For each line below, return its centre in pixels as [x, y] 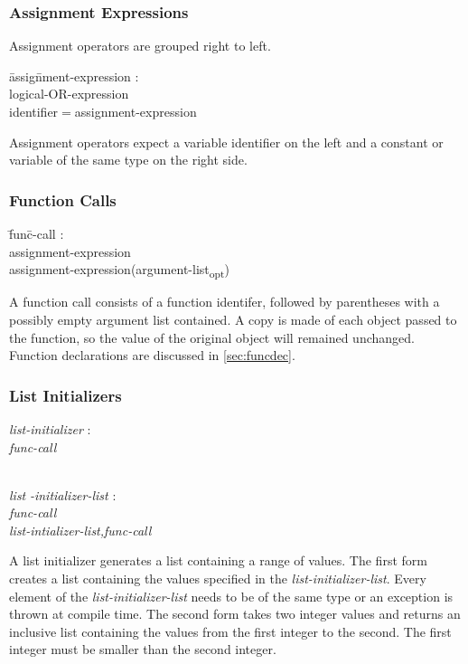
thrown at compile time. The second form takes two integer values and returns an [235, 614]
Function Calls [63, 199]
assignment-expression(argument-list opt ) [120, 270]
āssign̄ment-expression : [74, 76]
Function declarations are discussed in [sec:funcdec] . [152, 355]
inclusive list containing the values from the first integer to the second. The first [230, 631]
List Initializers [66, 395]
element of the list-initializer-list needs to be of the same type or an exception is [231, 596]
